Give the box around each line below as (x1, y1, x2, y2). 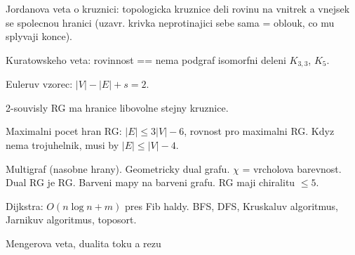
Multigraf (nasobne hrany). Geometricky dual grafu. (6, 161, 230, 176)
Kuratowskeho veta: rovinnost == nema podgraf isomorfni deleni (6, 52, 286, 67)
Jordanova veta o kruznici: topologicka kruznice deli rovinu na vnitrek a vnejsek (6, 1, 350, 15)
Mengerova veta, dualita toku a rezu (6, 235, 161, 250)
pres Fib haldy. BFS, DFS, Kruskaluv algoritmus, (124, 198, 338, 213)
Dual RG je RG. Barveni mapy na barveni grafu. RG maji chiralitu (6, 175, 295, 190)
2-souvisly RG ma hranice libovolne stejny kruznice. (6, 100, 229, 115)
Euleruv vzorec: (6, 77, 73, 91)
